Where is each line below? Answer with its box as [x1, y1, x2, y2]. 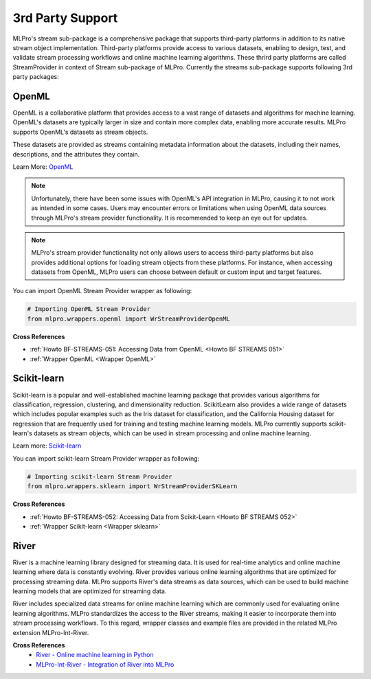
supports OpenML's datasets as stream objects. [12, 128, 148, 136]
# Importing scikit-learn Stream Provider [27, 472, 172, 481]
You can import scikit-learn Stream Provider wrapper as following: [12, 454, 200, 463]
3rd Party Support [12, 10, 118, 25]
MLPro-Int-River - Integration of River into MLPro [36, 660, 175, 669]
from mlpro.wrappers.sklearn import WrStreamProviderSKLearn [27, 483, 238, 490]
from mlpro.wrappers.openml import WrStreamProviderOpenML [27, 314, 230, 323]
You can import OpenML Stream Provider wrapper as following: [12, 287, 192, 295]
